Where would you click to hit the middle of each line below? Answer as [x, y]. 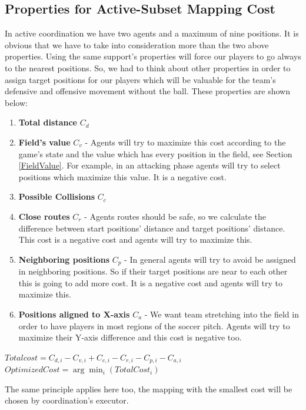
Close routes [44, 216]
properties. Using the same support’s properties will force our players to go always [153, 56]
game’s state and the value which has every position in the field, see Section [155, 153]
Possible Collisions [56, 196]
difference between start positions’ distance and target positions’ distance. [152, 228]
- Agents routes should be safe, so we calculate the [175, 216]
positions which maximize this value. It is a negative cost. [122, 176]
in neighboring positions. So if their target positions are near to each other [153, 271]
